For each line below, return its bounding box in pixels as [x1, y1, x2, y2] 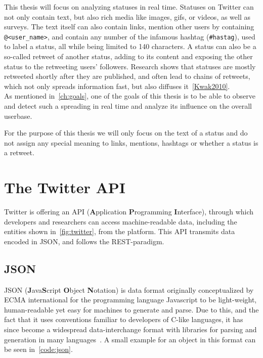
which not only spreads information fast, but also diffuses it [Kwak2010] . [4, 80, 230, 91]
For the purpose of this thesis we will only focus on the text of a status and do [4, 127, 248, 138]
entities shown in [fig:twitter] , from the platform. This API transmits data [4, 226, 235, 237]
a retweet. [4, 147, 34, 158]
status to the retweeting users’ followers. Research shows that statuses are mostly [4, 61, 256, 71]
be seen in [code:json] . [4, 344, 73, 354]
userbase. [4, 110, 32, 121]
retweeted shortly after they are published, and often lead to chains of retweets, [4, 71, 250, 81]
